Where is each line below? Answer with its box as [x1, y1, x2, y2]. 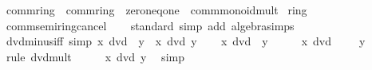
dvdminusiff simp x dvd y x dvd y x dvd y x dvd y [6, 33, 366, 49]
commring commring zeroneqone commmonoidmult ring [6, 2, 307, 17]
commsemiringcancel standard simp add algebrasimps [6, 17, 295, 33]
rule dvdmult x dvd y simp [6, 48, 184, 64]
